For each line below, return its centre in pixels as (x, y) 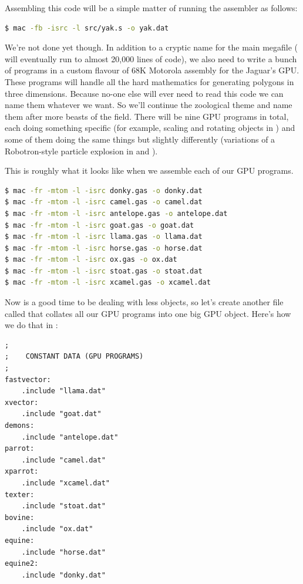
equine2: (22, 564)
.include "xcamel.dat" (65, 483)
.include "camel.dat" (63, 460)
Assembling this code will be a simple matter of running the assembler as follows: (151, 8)
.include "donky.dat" (63, 575)
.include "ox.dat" (57, 529)
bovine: (20, 517)
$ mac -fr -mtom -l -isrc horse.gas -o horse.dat (104, 248)
